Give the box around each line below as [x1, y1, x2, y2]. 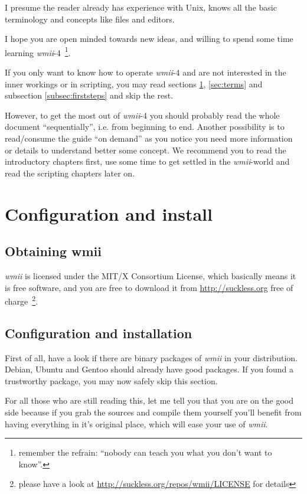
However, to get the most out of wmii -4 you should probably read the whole [5, 109, 280, 121]
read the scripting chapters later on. [5, 166, 135, 179]
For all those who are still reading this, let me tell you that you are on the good [5, 394, 294, 407]
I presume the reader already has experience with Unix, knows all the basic [5, 1, 277, 13]
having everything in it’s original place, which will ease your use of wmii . [5, 417, 268, 430]
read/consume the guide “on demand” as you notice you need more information [5, 132, 293, 144]
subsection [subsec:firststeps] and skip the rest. [5, 89, 174, 102]
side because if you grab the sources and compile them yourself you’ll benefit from [5, 405, 302, 418]
